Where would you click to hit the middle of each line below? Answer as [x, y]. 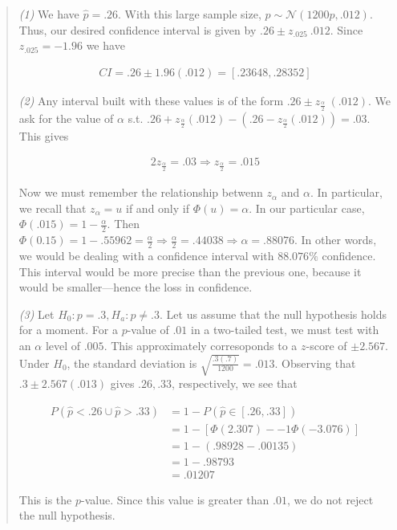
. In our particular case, [307, 208]
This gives [44, 135]
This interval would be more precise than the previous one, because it [190, 271]
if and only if [158, 208]
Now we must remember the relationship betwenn [141, 192]
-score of [326, 345]
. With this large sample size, [190, 14]
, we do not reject [330, 499]
